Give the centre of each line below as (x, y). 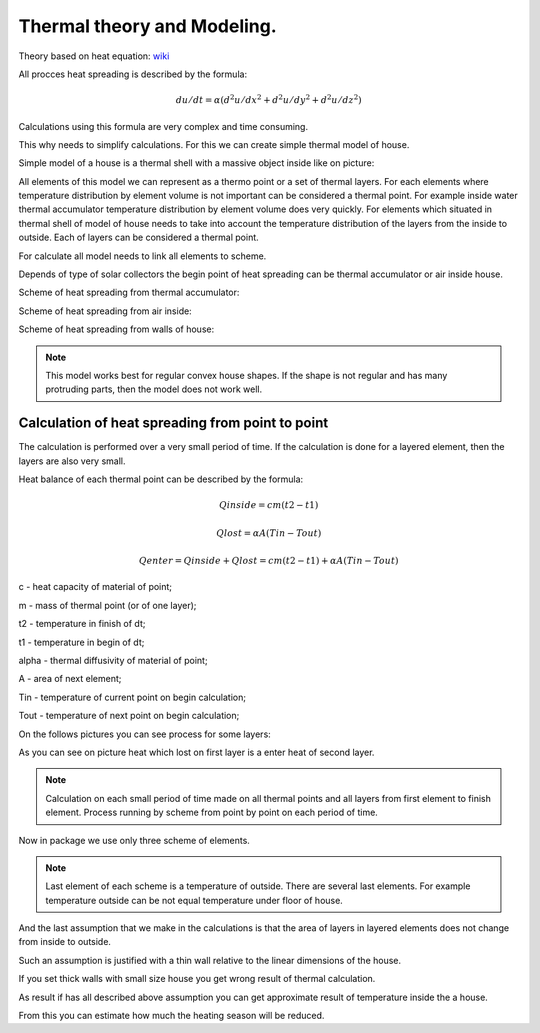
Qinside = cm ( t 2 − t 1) (268, 505)
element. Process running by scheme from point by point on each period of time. (212, 812)
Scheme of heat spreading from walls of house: (116, 329)
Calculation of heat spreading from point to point (173, 423)
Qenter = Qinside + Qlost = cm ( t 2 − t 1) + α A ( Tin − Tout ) (268, 561)
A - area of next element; (70, 679)
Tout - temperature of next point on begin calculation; (129, 716)
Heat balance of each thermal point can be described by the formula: (161, 479)
